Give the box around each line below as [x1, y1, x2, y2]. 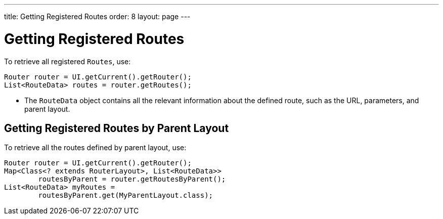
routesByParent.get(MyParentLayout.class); [38, 191, 213, 200]
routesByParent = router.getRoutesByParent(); [38, 175, 226, 184]
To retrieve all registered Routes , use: [4, 57, 131, 66]
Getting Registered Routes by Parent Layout [4, 121, 229, 135]
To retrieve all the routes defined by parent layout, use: [4, 143, 187, 152]
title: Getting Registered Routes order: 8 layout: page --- [4, 12, 191, 21]
